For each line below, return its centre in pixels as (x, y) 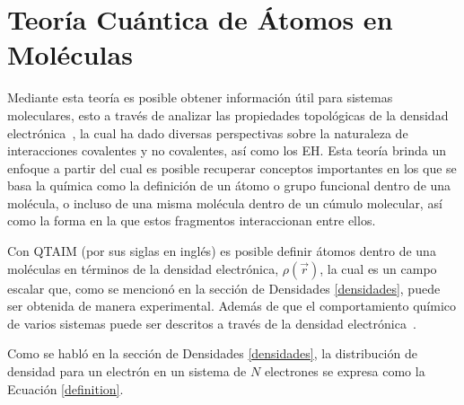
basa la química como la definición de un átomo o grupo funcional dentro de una (229, 185)
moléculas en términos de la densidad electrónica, (143, 268)
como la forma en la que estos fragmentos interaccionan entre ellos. (192, 220)
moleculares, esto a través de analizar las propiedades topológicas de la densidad (228, 114)
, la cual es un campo (378, 268)
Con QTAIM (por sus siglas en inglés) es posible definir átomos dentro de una (222, 251)
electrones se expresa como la (345, 371)
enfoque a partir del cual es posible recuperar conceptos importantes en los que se (232, 167)
